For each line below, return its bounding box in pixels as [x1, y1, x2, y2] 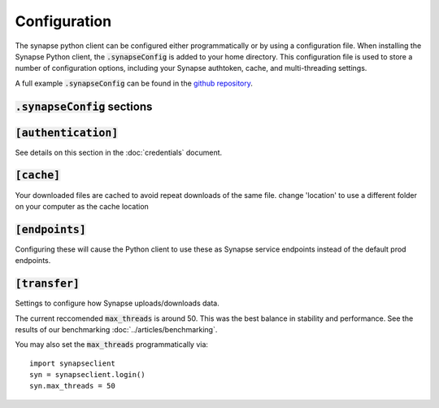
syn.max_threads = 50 [29, 381, 115, 391]
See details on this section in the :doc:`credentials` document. [15, 147, 223, 157]
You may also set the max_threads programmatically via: [15, 340, 209, 349]
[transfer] [15, 277, 80, 291]
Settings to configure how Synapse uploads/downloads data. [15, 298, 219, 309]
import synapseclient [29, 358, 115, 368]
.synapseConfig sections [15, 99, 153, 113]
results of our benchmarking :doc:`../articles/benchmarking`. [15, 324, 218, 334]
